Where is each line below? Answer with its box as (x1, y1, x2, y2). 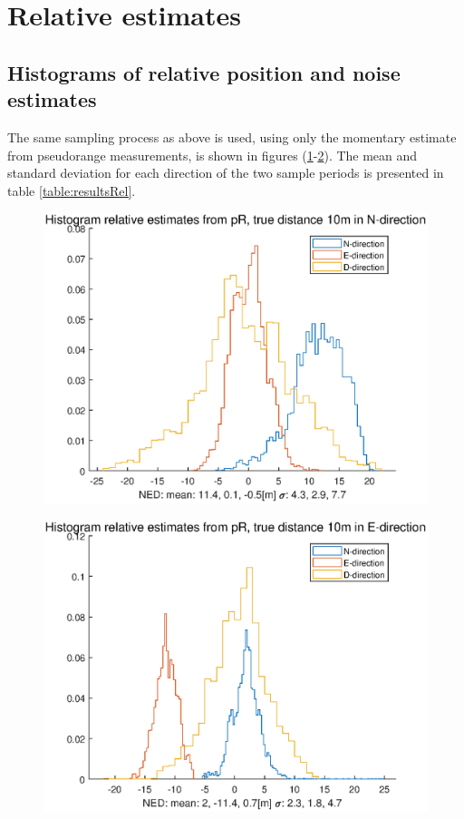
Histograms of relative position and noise (7, 58, 401, 86)
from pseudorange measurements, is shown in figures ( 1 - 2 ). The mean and (7, 145, 418, 164)
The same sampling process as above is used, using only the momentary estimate (7, 127, 457, 146)
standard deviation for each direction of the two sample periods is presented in (7, 163, 444, 182)
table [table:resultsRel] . (7, 180, 136, 200)
